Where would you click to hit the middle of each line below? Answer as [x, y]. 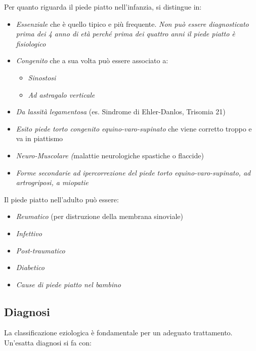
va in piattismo [39, 138]
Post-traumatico [40, 250]
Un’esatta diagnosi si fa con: [48, 343]
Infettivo [29, 233]
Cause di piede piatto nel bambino [68, 284]
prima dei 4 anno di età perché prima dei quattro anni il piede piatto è [125, 34]
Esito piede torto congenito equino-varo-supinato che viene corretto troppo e [134, 128]
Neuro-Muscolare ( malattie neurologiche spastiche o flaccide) [110, 155]
